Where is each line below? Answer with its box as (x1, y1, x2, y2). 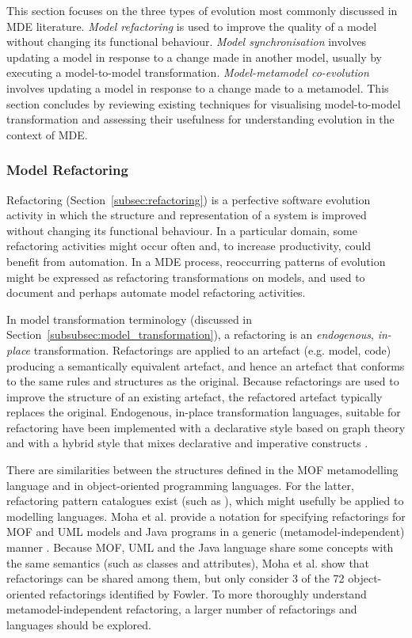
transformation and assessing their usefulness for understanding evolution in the (6, 111, 395, 127)
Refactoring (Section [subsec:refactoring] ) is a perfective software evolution (6, 191, 371, 207)
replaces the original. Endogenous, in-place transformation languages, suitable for (6, 404, 401, 420)
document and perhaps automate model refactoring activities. (6, 284, 306, 301)
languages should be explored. (6, 617, 151, 632)
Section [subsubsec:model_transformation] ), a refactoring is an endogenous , (6, 326, 374, 343)
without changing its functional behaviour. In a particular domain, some (6, 222, 357, 238)
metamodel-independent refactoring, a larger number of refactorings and (6, 601, 357, 617)
